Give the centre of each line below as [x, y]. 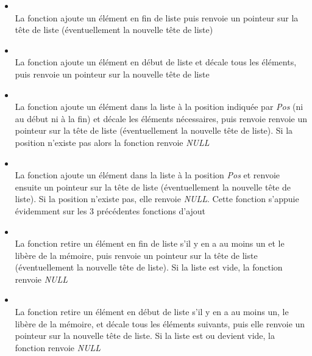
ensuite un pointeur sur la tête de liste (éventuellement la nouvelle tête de [153, 187]
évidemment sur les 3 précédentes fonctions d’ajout [110, 210]
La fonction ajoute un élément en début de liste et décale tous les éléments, [156, 62]
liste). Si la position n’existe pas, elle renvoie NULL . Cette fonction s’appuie [157, 199]
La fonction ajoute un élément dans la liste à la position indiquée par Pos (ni [159, 107]
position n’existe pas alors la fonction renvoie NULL [112, 142]
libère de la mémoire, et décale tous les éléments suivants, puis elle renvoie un [160, 323]
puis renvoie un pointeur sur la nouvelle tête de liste [112, 74]
